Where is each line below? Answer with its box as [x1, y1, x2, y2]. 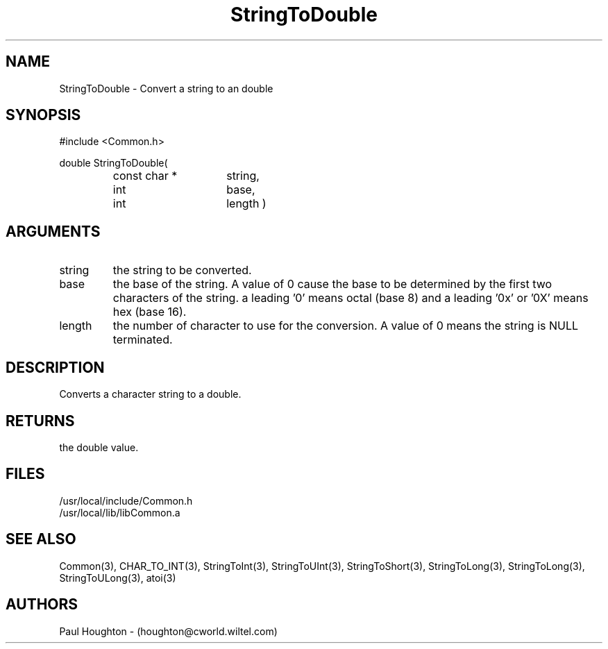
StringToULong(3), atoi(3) [59, 571, 176, 584]
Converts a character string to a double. [59, 388, 242, 401]
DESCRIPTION [6, 358, 105, 376]
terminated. [112, 332, 173, 347]
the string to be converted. [112, 263, 252, 278]
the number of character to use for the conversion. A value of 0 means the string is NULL [112, 319, 579, 333]
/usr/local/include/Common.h [59, 494, 193, 507]
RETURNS [6, 412, 75, 430]
